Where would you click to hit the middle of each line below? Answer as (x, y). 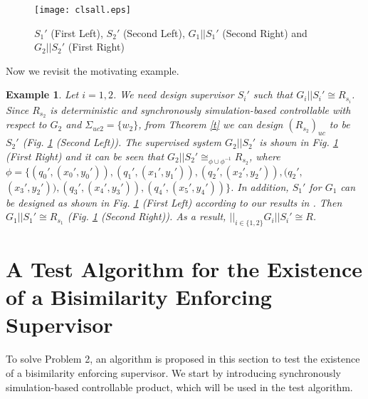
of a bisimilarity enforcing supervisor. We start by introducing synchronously (173, 373)
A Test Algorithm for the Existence (184, 269)
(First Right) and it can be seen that (85, 156)
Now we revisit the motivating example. (93, 70)
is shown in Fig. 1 (299, 142)
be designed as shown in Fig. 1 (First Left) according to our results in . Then (174, 202)
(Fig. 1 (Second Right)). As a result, (147, 216)
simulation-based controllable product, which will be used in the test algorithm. (179, 387)
